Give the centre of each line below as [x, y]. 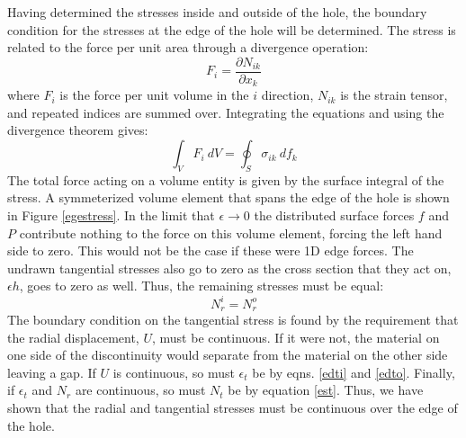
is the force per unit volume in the [154, 95]
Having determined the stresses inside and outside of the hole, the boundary [217, 12]
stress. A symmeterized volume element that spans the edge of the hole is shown [229, 197]
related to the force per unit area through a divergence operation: [188, 47]
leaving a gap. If [52, 372]
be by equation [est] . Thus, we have [326, 390]
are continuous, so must [140, 390]
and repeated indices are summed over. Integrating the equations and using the [226, 112]
